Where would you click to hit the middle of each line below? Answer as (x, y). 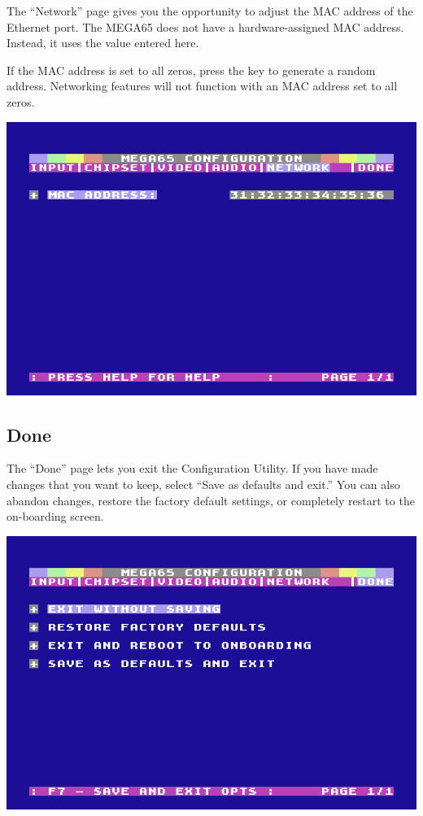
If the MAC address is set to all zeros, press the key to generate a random (191, 70)
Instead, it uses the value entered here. (103, 43)
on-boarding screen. (55, 516)
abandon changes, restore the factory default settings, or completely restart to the (211, 500)
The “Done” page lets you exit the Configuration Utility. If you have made (192, 468)
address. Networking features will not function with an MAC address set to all (202, 86)
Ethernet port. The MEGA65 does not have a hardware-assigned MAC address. (205, 26)
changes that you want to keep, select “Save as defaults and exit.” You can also (203, 484)
